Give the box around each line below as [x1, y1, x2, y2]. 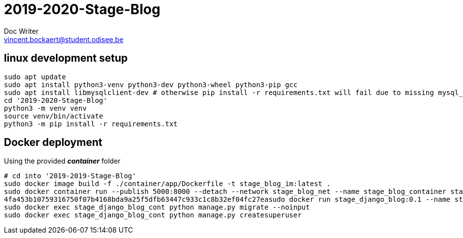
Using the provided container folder [4, 157, 121, 166]
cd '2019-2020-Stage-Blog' [4, 96, 107, 104]
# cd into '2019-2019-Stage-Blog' [4, 172, 136, 180]
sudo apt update [4, 72, 66, 81]
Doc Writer [4, 26, 39, 35]
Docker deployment [4, 136, 103, 149]
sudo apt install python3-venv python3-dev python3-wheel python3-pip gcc [4, 80, 298, 89]
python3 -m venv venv [4, 104, 87, 112]
